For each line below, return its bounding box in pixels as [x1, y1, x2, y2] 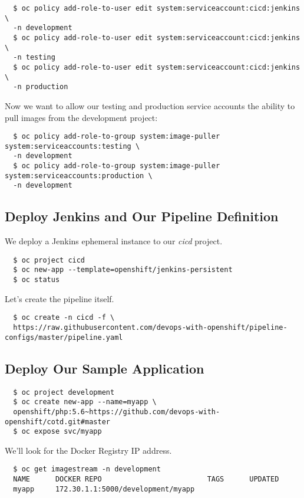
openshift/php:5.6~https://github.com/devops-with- [13, 407, 220, 416]
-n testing [13, 53, 55, 62]
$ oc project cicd [13, 255, 85, 264]
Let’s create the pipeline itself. [5, 292, 114, 304]
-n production [13, 83, 68, 91]
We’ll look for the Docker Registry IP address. [5, 444, 172, 456]
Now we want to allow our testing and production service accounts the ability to [5, 99, 295, 112]
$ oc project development [13, 388, 115, 397]
